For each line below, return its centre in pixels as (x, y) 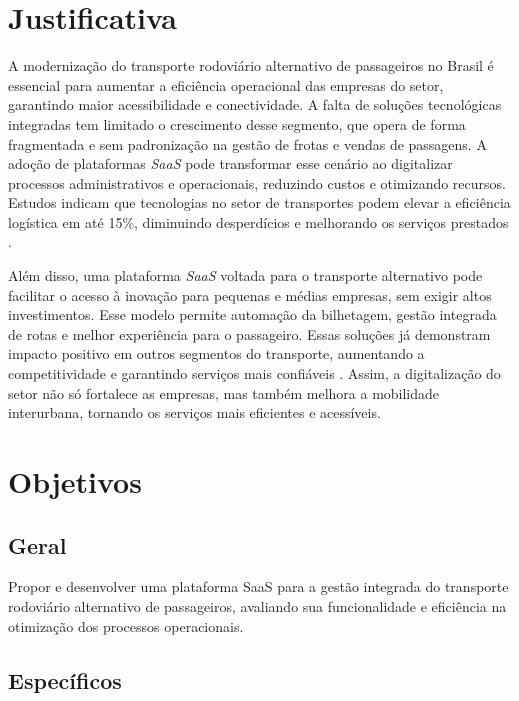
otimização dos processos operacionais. (126, 625)
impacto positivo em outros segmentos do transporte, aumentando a (216, 353)
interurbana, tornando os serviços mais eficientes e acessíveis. (194, 412)
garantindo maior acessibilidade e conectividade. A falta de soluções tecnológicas (255, 104)
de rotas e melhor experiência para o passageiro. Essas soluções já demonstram (249, 333)
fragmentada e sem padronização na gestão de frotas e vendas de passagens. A (247, 143)
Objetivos (75, 481)
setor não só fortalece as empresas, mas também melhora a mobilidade (224, 392)
